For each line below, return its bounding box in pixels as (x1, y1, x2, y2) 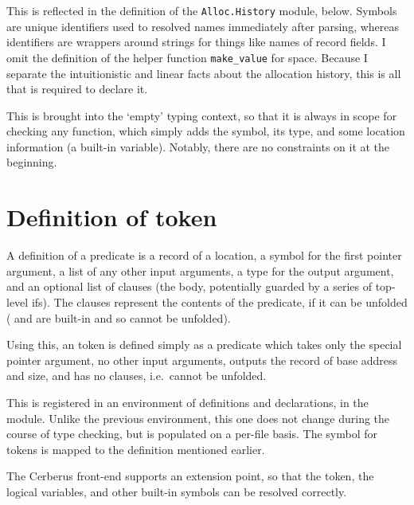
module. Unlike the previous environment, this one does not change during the (6, 409, 390, 426)
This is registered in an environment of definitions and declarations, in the (6, 393, 369, 410)
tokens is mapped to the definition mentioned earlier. (6, 440, 265, 457)
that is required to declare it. (6, 80, 148, 97)
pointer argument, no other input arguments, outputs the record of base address (6, 351, 398, 368)
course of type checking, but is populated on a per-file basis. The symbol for (6, 425, 378, 442)
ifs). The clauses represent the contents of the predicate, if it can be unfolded (31, 293, 408, 310)
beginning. (6, 154, 57, 170)
